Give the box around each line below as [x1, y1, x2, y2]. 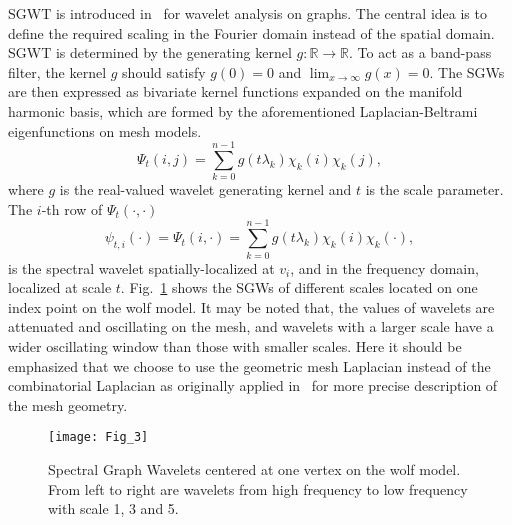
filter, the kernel [8, 61, 107, 82]
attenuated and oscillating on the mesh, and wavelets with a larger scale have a [8, 316, 494, 337]
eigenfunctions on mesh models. [8, 120, 202, 141]
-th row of [41, 198, 103, 219]
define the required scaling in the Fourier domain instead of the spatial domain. [8, 22, 495, 43]
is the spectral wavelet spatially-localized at [8, 257, 275, 278]
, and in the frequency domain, [290, 257, 479, 278]
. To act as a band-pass [349, 42, 492, 63]
